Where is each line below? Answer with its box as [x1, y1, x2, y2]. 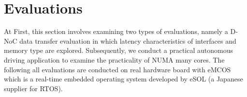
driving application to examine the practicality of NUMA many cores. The [4, 54, 225, 65]
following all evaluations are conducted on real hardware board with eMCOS [4, 64, 231, 74]
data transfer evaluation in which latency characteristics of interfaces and [19, 35, 236, 46]
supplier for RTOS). [4, 83, 63, 93]
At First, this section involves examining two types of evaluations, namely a [4, 26, 228, 36]
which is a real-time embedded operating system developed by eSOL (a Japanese [4, 74, 243, 84]
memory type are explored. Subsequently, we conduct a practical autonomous [4, 45, 233, 55]
